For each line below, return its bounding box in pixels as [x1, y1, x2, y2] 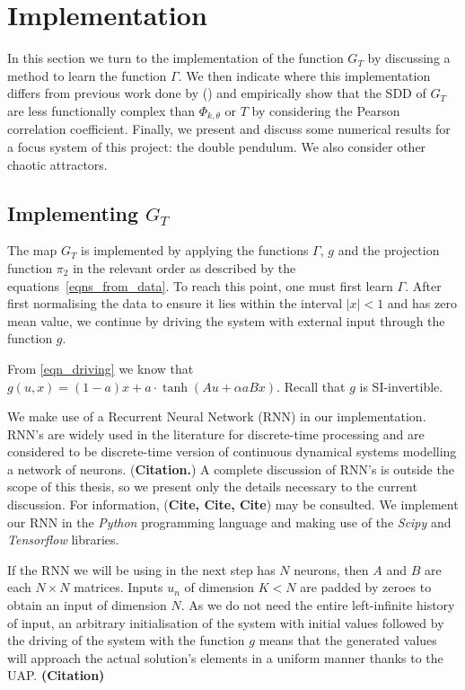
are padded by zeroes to [300, 578, 432, 597]
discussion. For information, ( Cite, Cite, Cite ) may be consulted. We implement [7, 495, 459, 514]
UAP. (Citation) [7, 666, 105, 685]
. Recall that [276, 376, 346, 395]
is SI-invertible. [359, 376, 443, 395]
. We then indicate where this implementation [178, 66, 431, 84]
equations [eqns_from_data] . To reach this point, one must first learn [7, 276, 393, 295]
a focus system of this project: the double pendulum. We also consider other [7, 137, 426, 155]
